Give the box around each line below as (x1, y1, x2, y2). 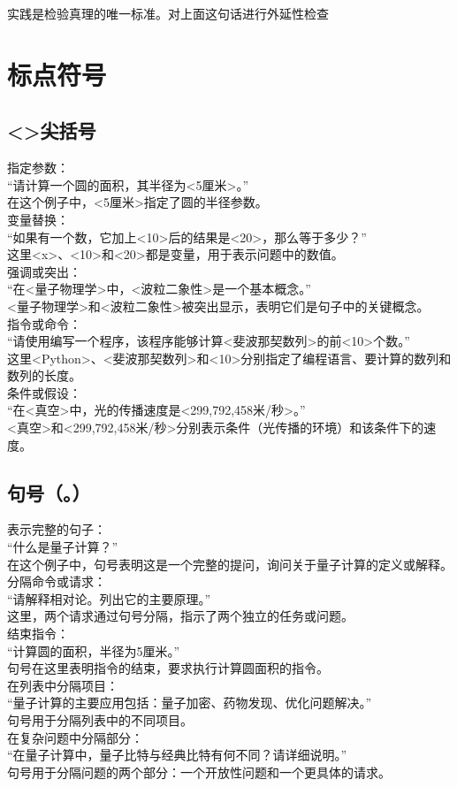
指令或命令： (7, 314, 81, 332)
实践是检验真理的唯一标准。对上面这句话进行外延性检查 (7, 4, 329, 22)
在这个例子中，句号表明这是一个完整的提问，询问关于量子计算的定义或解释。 (7, 554, 453, 573)
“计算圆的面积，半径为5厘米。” (7, 641, 180, 660)
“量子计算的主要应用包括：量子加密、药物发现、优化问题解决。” (7, 693, 372, 712)
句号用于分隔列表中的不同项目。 (7, 711, 193, 729)
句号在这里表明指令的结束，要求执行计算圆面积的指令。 (7, 659, 329, 677)
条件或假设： (7, 383, 81, 401)
